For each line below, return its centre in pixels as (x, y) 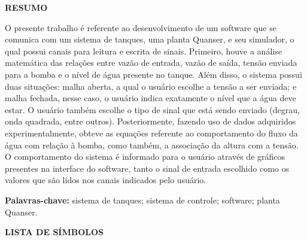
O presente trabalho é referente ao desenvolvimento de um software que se (141, 27)
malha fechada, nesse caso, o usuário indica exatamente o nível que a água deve (151, 98)
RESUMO (26, 7)
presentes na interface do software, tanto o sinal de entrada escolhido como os (147, 168)
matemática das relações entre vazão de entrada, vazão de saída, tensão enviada (151, 63)
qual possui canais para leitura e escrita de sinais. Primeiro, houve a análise (143, 51)
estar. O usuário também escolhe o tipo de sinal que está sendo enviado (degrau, (152, 109)
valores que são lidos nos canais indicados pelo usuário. (106, 180)
